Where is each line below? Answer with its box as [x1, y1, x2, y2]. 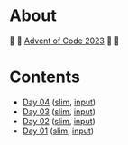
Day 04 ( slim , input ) [22, 96, 96, 107]
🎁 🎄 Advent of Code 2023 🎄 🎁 [9, 35, 120, 46]
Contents [9, 67, 81, 87]
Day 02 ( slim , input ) [22, 115, 96, 126]
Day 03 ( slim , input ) [22, 105, 96, 117]
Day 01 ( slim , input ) [22, 125, 95, 136]
